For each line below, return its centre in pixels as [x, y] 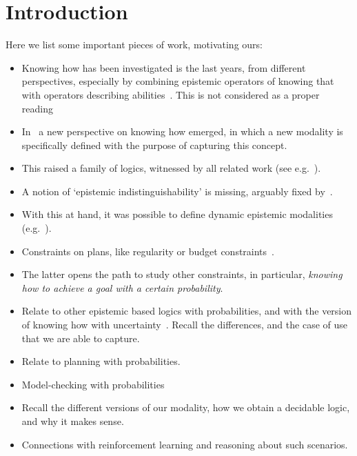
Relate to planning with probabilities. [101, 361]
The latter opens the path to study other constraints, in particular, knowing [182, 274]
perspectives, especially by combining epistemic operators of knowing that [178, 81]
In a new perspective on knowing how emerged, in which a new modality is [182, 131]
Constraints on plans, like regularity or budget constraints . [148, 251]
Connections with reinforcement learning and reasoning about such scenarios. [185, 444]
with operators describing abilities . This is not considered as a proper [171, 94]
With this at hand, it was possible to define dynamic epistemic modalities [177, 214]
